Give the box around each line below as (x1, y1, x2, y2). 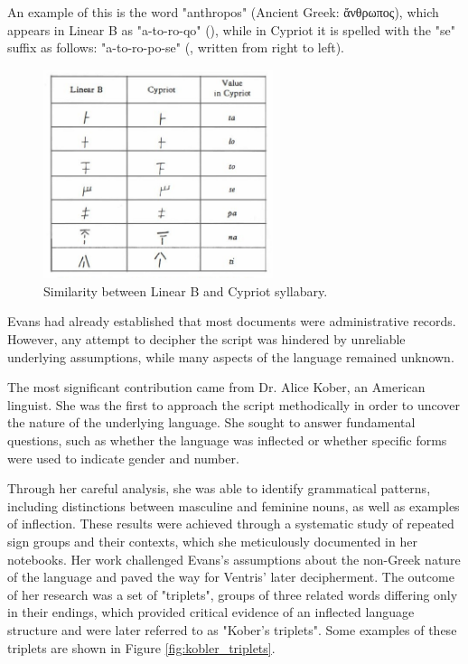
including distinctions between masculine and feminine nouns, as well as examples (7, 496, 460, 515)
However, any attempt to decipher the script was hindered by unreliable (7, 330, 406, 348)
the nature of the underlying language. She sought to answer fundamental (7, 413, 416, 432)
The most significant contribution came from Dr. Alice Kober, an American (7, 378, 426, 397)
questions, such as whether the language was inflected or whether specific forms (7, 430, 447, 449)
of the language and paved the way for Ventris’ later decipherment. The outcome (7, 567, 454, 586)
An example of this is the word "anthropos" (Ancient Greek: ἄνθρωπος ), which (7, 3, 439, 21)
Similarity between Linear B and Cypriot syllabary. (43, 281, 328, 300)
